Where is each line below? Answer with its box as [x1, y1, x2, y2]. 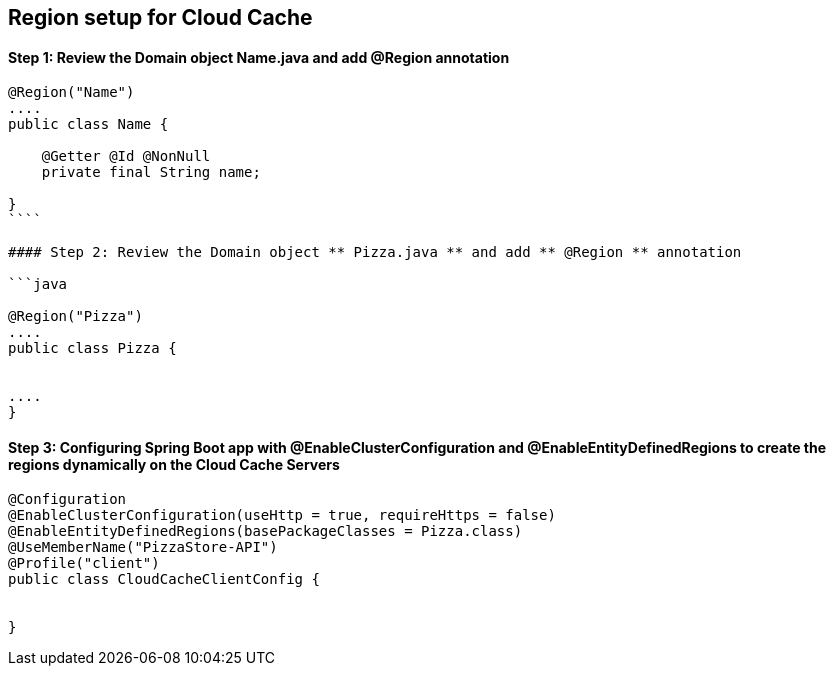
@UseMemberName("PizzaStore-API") [8, 539, 278, 556]
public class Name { [8, 116, 169, 133]
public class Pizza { [8, 340, 177, 357]
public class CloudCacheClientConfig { [8, 571, 320, 588]
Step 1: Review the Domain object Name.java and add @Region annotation [8, 48, 510, 66]
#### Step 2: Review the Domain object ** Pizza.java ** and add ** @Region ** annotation [8, 244, 742, 261]
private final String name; [41, 164, 261, 181]
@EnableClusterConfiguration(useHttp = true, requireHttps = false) [8, 507, 556, 524]
